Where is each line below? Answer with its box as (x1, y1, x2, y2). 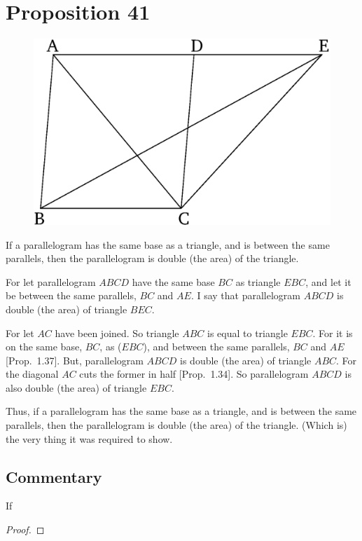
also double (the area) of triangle (6, 380, 147, 395)
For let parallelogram (6, 274, 96, 289)
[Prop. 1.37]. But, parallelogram (6, 352, 144, 367)
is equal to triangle (207, 325, 288, 340)
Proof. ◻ (6, 522, 45, 537)
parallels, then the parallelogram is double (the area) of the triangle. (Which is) (6, 418, 347, 432)
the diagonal (6, 367, 59, 381)
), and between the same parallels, (143, 339, 290, 354)
